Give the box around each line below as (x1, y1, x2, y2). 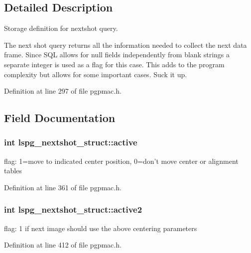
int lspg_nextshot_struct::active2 (4, 203, 142, 216)
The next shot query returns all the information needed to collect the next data (4, 39, 247, 50)
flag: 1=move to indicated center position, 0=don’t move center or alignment (4, 155, 239, 166)
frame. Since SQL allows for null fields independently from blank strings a (4, 49, 230, 60)
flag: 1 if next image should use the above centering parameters (4, 223, 197, 233)
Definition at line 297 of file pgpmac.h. (4, 86, 122, 96)
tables (4, 165, 22, 176)
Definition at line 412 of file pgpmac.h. (4, 240, 122, 250)
